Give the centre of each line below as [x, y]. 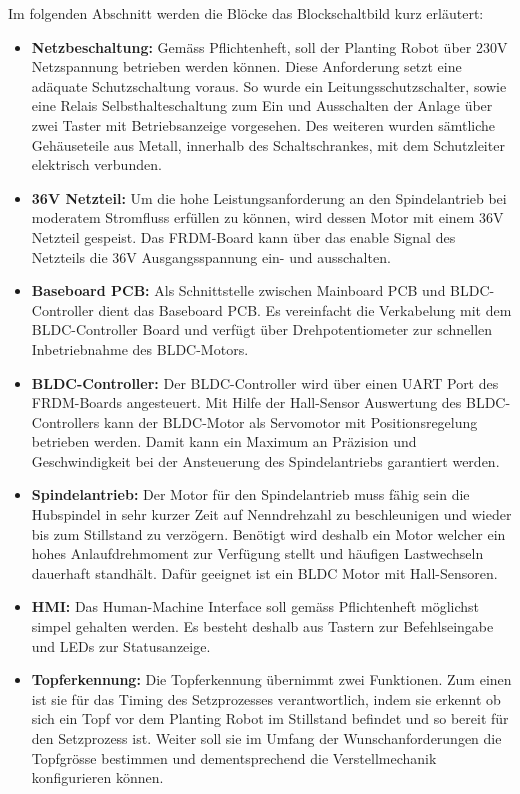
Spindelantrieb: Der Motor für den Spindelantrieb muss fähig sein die [250, 494]
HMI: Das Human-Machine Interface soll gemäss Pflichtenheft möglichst [255, 606]
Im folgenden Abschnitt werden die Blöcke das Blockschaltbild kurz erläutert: [246, 13]
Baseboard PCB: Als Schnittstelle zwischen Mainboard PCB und [238, 290]
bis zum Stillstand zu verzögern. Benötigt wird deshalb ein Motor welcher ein [268, 533]
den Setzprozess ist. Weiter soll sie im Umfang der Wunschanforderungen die [266, 738]
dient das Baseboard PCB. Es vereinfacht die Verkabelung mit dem [305, 309]
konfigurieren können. [97, 777]
